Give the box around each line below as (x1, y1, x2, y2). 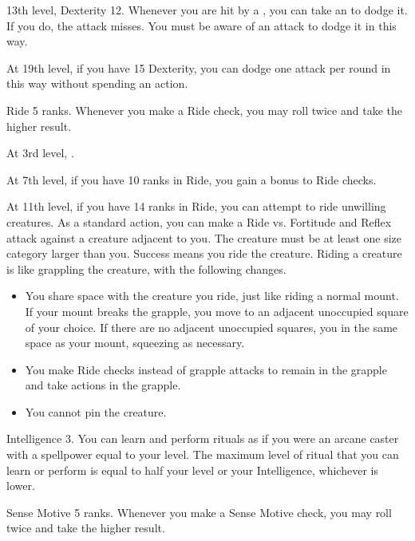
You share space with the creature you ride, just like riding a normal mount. (25, 287, 399, 304)
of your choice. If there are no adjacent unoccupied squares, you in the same (25, 318, 398, 335)
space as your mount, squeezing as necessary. (25, 334, 245, 351)
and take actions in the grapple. (25, 377, 181, 393)
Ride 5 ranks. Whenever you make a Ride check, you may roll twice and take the (6, 101, 402, 118)
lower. (6, 477, 35, 494)
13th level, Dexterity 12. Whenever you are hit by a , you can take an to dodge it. (6, 2, 408, 18)
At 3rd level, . (6, 144, 74, 161)
